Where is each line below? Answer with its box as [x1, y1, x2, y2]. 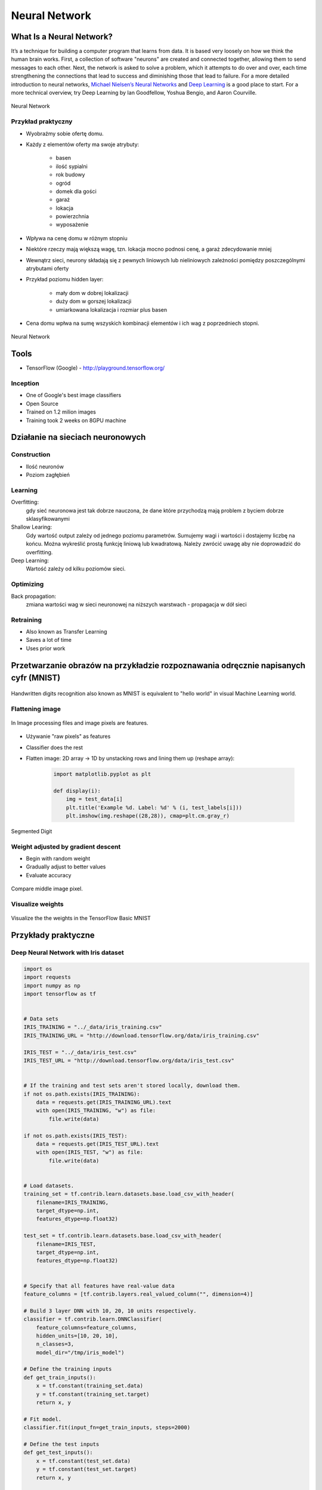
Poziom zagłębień [26, 471, 70, 479]
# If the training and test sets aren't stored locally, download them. [23, 1082, 241, 1089]
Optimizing [11, 580, 44, 588]
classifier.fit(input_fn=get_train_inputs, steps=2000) [23, 1424, 191, 1431]
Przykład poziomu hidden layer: [26, 276, 104, 283]
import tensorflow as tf [23, 990, 97, 997]
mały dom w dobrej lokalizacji [55, 289, 129, 296]
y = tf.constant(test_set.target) [36, 1466, 137, 1473]
